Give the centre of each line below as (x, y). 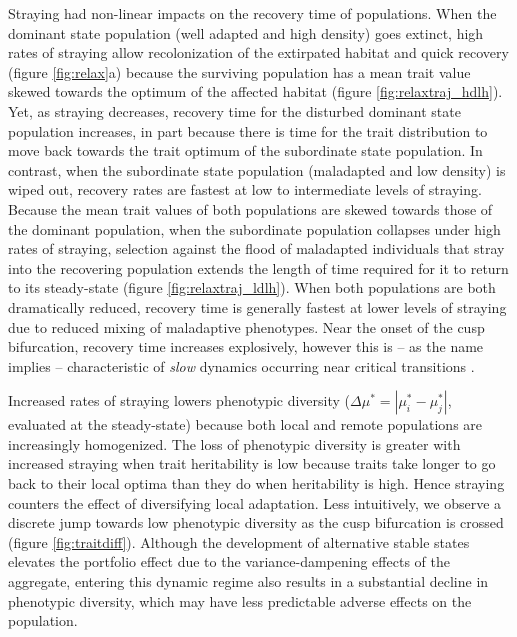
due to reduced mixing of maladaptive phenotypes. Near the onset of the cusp (246, 326)
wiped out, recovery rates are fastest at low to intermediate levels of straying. (245, 189)
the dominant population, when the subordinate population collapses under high (254, 228)
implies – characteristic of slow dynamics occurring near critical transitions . (241, 365)
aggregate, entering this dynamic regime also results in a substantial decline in (248, 581)
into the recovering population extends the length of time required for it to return (258, 267)
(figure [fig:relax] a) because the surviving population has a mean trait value (239, 71)
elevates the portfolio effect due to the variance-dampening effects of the (229, 561)
